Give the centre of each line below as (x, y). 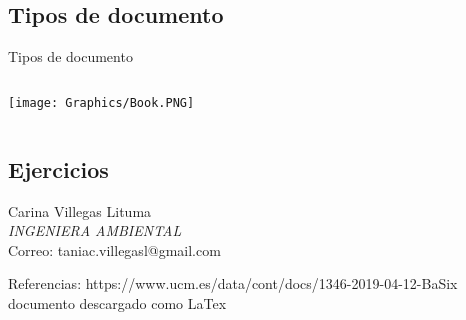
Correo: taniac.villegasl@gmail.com (114, 249)
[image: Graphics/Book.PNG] (101, 102)
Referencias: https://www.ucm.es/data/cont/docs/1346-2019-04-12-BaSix (233, 283)
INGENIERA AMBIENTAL (95, 230)
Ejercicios (58, 168)
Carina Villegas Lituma (80, 210)
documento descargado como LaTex (117, 303)
